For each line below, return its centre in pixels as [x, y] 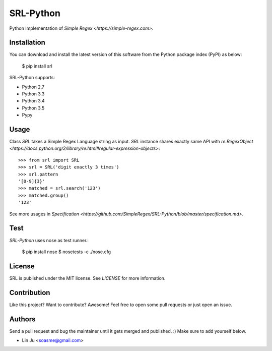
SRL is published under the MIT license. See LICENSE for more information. [87, 278]
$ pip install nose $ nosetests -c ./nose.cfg [66, 252]
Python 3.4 [33, 101]
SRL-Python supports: [32, 78]
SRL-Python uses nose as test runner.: [49, 240]
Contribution [30, 292]
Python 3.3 [33, 94]
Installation [27, 43]
